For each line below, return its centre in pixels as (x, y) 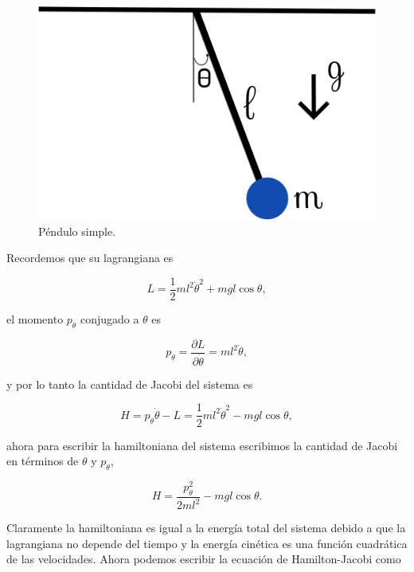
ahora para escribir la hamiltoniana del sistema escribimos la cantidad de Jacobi (202, 445)
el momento (35, 318)
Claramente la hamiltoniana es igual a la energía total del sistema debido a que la (206, 528)
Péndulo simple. (77, 231)
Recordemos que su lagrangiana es (90, 258)
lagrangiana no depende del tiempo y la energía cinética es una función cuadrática (207, 543)
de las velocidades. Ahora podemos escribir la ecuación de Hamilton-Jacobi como (204, 559)
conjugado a (109, 318)
